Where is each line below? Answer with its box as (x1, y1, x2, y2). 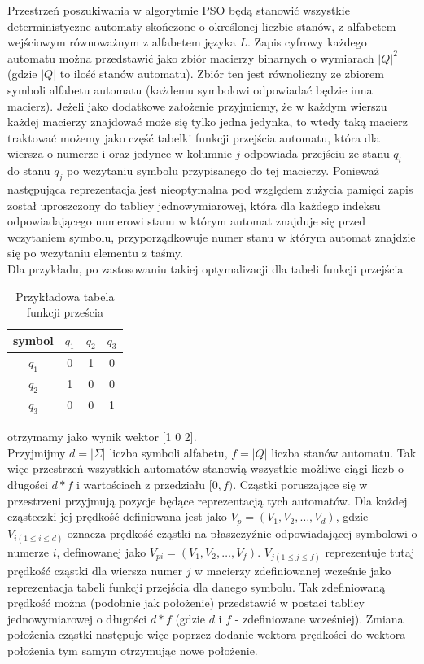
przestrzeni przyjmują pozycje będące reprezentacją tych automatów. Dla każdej (7, 491, 408, 509)
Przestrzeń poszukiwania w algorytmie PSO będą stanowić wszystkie (7, 2, 350, 18)
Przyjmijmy (7, 443, 66, 461)
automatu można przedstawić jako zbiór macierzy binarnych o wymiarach (7, 49, 374, 66)
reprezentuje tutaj (325, 543, 415, 560)
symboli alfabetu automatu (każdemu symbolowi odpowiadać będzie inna (7, 81, 373, 98)
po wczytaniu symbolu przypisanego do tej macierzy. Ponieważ (66, 162, 379, 179)
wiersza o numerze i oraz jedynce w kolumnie (7, 145, 232, 162)
